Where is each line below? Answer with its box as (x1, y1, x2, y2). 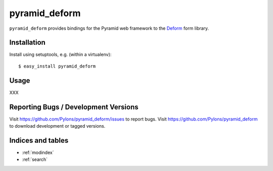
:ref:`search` (22, 156, 48, 162)
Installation (9, 38, 45, 47)
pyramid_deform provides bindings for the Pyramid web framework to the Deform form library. (9, 25, 209, 31)
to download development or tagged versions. (9, 123, 106, 129)
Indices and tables (9, 136, 69, 145)
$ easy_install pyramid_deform (18, 63, 96, 69)
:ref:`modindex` (22, 149, 54, 155)
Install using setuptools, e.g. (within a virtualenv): (9, 51, 112, 58)
